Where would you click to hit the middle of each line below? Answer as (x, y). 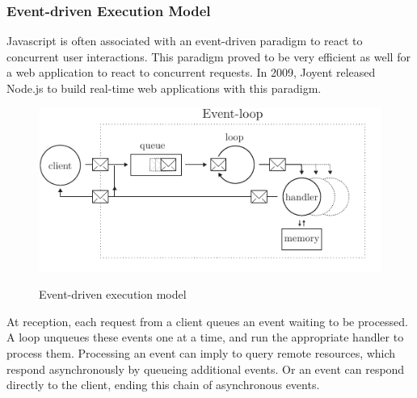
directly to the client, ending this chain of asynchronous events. (163, 385)
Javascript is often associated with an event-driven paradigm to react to (185, 41)
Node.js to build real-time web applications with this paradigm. (164, 88)
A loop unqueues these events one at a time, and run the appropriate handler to (205, 337)
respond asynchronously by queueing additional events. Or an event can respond (206, 369)
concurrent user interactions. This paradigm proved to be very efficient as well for (208, 56)
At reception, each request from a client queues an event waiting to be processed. (208, 321)
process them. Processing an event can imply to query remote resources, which (201, 353)
